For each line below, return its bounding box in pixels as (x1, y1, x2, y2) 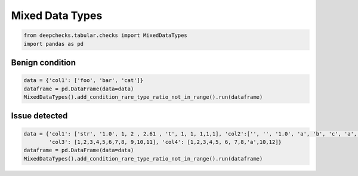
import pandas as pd (23, 40, 84, 47)
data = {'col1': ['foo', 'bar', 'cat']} (23, 77, 143, 84)
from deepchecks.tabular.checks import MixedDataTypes (23, 32, 187, 39)
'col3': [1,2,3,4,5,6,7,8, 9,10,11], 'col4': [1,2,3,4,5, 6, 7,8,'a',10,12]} (48, 139, 282, 145)
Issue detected (11, 111, 68, 121)
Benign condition (11, 57, 76, 68)
